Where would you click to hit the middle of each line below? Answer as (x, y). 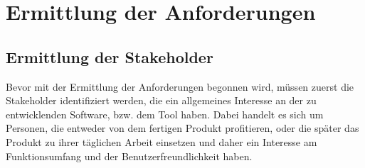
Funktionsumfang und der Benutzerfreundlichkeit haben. (129, 156)
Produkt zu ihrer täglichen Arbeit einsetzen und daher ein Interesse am (162, 141)
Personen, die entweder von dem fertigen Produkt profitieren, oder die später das (182, 128)
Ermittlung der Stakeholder (110, 56)
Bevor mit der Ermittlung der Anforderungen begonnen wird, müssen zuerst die (180, 86)
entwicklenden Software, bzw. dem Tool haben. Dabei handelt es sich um (165, 114)
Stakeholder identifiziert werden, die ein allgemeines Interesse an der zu (161, 100)
